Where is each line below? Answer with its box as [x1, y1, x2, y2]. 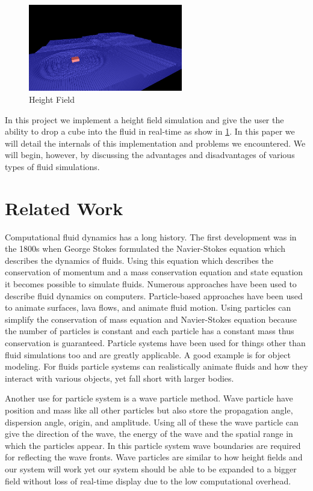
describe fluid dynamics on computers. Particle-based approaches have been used [5, 289, 303, 302]
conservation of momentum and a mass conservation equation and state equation [5, 266, 303, 278]
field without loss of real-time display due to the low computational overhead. [5, 474, 291, 487]
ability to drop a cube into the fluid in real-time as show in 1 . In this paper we [5, 125, 295, 138]
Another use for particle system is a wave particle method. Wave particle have [5, 392, 293, 404]
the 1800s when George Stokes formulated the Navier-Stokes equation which [5, 242, 285, 255]
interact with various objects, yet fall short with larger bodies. [5, 371, 234, 384]
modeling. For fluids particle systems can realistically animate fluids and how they [5, 360, 308, 373]
